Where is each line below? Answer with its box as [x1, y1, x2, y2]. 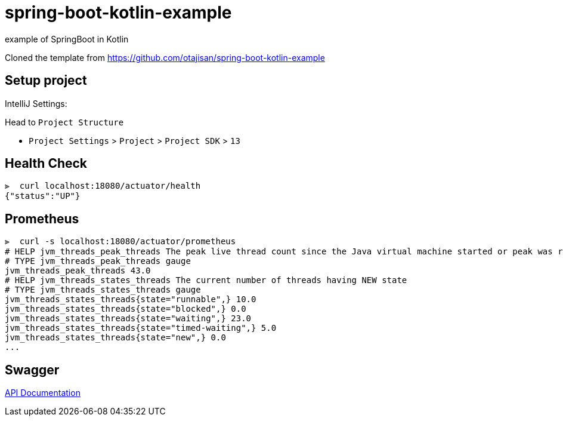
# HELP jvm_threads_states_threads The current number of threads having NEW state [5, 275, 407, 285]
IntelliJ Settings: [5, 98, 67, 109]
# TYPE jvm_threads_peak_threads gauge [5, 256, 191, 266]
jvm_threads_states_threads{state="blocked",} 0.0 [5, 304, 246, 314]
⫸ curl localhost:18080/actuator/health [5, 181, 201, 191]
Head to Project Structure [5, 116, 124, 127]
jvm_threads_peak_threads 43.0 [5, 266, 151, 276]
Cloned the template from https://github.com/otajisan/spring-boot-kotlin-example [5, 52, 325, 63]
